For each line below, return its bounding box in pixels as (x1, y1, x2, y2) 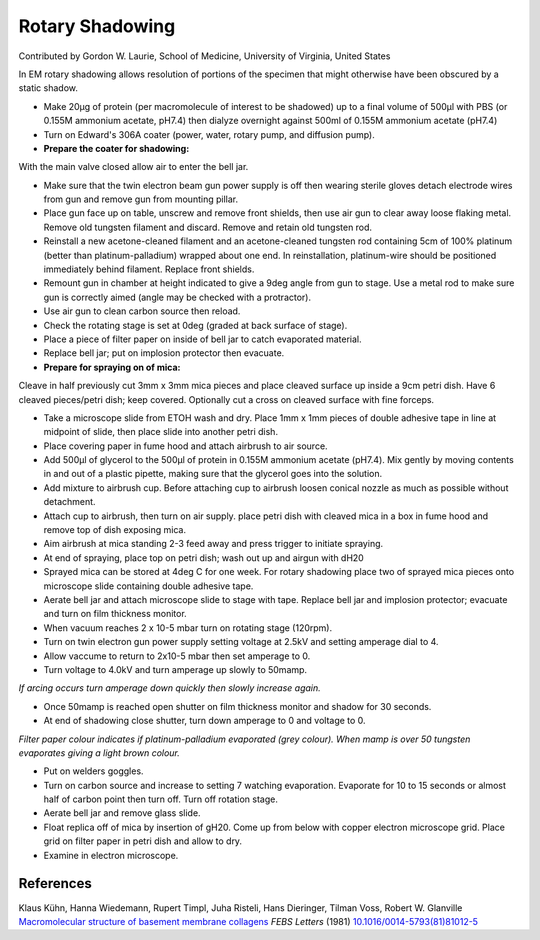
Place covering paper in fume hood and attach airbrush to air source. (43, 440, 329, 452)
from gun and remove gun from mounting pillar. (43, 193, 239, 205)
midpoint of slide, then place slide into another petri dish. (43, 426, 279, 438)
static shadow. (18, 82, 79, 94)
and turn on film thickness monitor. (43, 608, 187, 620)
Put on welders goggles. (43, 765, 144, 777)
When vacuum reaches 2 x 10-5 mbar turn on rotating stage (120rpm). (43, 621, 333, 634)
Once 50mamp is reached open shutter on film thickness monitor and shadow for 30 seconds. (43, 700, 432, 712)
